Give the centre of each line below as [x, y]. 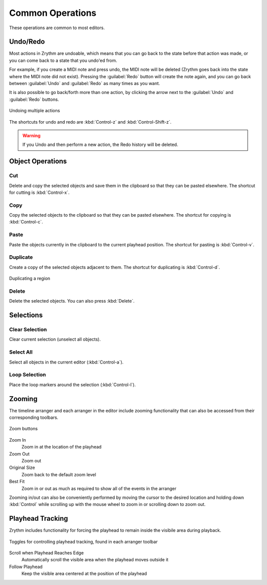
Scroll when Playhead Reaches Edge [46, 553]
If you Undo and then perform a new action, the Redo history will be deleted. [100, 145]
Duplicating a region [30, 278]
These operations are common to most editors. [57, 28]
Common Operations [53, 13]
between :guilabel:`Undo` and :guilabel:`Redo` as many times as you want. [85, 84]
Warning [31, 135]
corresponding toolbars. [34, 417]
